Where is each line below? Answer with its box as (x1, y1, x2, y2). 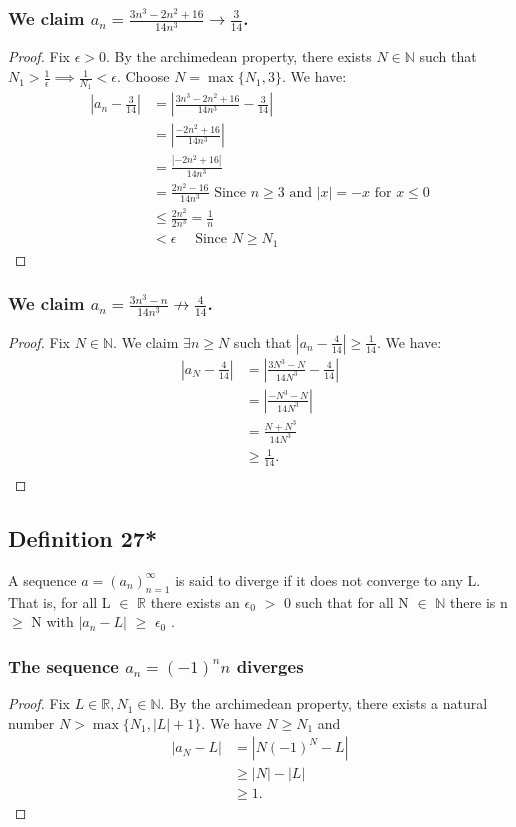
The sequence (8, 653, 119, 678)
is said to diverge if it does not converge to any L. (175, 569, 481, 590)
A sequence (8, 569, 77, 590)
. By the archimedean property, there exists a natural (160, 693, 488, 714)
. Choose (116, 66, 170, 87)
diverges (236, 653, 304, 678)
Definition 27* (8, 523, 157, 554)
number (8, 712, 55, 733)
